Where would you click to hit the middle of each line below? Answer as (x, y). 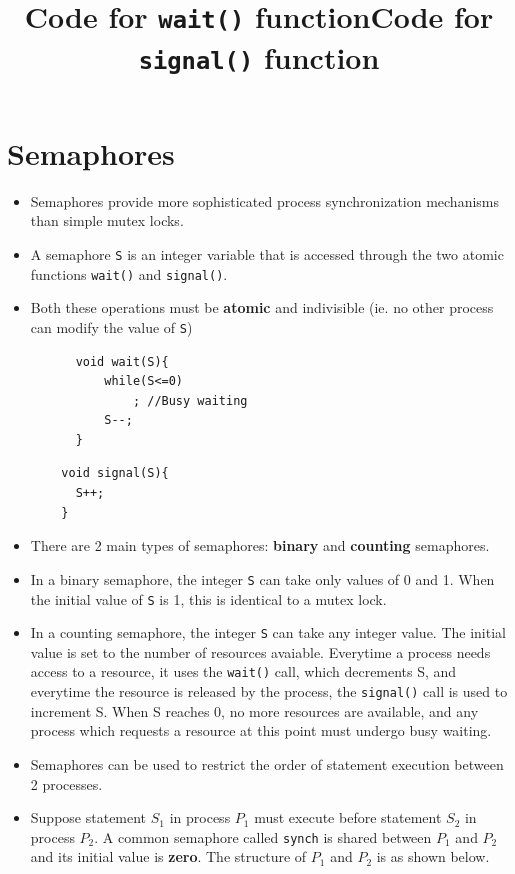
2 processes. (66, 783)
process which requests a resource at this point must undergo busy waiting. (261, 730)
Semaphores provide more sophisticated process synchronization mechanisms (265, 200)
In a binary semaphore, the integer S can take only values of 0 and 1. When (262, 578)
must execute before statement (348, 817)
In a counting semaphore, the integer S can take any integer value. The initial (268, 632)
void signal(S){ (115, 473)
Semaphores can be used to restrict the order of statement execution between (267, 763)
